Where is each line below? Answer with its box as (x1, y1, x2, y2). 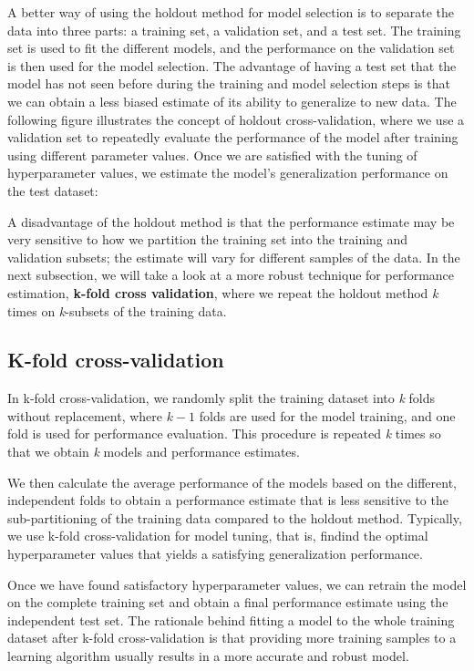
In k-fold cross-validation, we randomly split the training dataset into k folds (7, 388, 435, 408)
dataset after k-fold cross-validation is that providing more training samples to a (7, 628, 457, 647)
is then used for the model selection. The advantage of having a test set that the (7, 56, 457, 75)
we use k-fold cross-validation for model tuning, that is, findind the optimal (7, 526, 428, 545)
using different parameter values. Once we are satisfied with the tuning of (7, 145, 417, 164)
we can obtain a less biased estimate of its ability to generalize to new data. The (7, 91, 457, 110)
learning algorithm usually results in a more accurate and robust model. (7, 646, 409, 666)
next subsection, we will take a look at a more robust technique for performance (7, 265, 455, 284)
